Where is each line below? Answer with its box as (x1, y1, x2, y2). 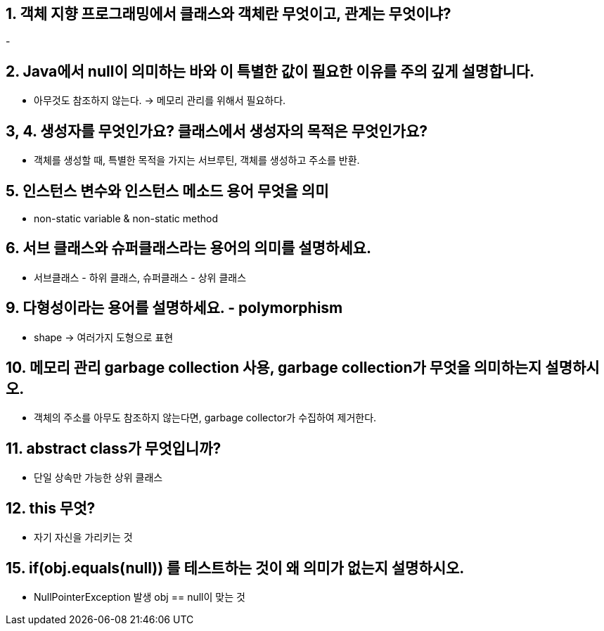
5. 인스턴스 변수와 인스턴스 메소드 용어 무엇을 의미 (6, 181, 329, 200)
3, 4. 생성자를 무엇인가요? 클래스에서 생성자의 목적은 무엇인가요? (6, 122, 428, 140)
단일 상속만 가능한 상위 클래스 (34, 471, 163, 484)
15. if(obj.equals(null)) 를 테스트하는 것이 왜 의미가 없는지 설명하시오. (6, 559, 465, 577)
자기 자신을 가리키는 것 (34, 531, 133, 544)
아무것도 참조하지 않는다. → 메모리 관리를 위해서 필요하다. (34, 94, 286, 107)
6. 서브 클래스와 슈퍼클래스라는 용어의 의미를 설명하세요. (6, 239, 371, 257)
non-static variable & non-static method (34, 212, 218, 224)
